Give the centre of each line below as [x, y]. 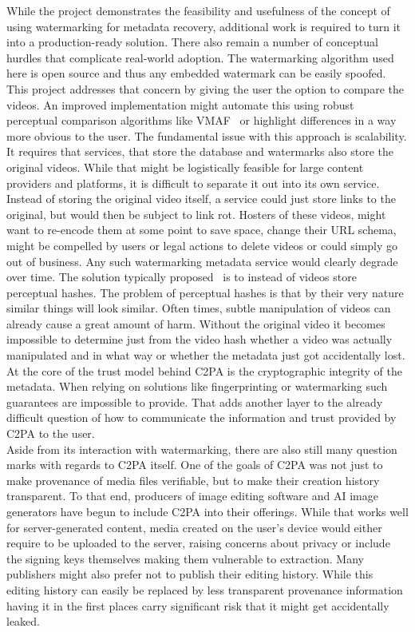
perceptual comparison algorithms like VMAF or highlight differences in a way [202, 120]
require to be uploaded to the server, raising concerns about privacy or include [198, 543]
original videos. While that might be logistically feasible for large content [185, 167]
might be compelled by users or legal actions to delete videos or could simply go [202, 245]
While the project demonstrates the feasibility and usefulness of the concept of [198, 10]
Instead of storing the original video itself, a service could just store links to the [201, 199]
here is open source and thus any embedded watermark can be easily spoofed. [196, 73]
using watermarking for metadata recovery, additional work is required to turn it [204, 26]
